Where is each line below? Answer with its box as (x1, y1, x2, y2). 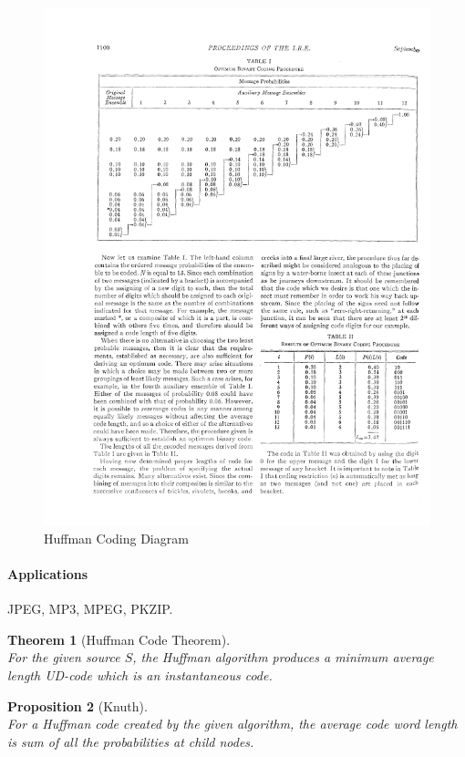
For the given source (7, 648, 120, 667)
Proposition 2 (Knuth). (7, 696, 148, 715)
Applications (7, 564, 88, 583)
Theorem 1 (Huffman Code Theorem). (7, 629, 231, 648)
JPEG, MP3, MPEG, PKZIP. (7, 599, 173, 618)
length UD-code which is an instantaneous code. (7, 665, 273, 684)
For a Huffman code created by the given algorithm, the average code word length (7, 714, 458, 733)
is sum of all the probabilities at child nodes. (7, 731, 254, 751)
